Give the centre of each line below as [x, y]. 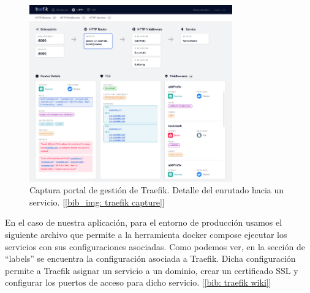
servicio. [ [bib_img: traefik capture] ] [97, 202]
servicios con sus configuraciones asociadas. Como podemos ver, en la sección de [155, 246]
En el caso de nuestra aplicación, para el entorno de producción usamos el [144, 222]
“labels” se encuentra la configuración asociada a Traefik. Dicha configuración [150, 258]
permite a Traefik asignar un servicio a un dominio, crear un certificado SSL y [152, 270]
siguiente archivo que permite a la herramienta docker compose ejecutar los [146, 235]
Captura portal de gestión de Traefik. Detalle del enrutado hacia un [157, 190]
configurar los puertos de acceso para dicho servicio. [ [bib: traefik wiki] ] [138, 282]
